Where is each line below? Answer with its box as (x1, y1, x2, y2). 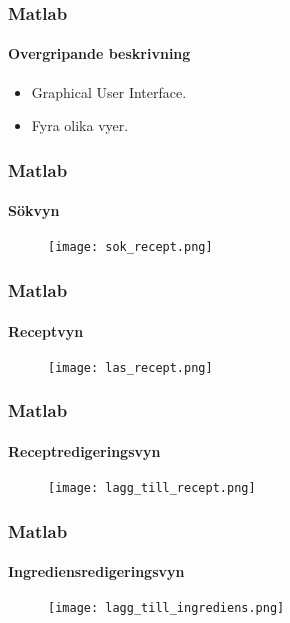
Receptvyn (8, 320, 84, 341)
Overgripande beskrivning (8, 43, 191, 64)
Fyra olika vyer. (31, 115, 129, 136)
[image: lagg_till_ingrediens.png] (48, 601, 285, 616)
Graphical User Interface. (31, 81, 187, 102)
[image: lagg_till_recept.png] (48, 481, 256, 496)
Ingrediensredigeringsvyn (8, 561, 185, 582)
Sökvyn (8, 200, 60, 221)
